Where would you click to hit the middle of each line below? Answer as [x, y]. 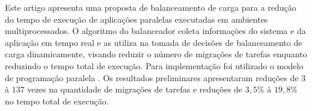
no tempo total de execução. [57, 101]
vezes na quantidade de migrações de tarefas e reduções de [135, 89]
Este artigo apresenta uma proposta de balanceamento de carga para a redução [151, 7]
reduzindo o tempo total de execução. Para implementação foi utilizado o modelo [154, 65]
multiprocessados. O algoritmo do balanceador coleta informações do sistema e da [155, 31]
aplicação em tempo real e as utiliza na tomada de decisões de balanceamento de [154, 42]
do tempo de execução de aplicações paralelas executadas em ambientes [136, 19]
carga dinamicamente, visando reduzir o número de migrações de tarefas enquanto [156, 54]
